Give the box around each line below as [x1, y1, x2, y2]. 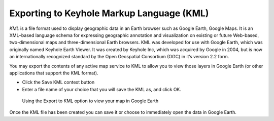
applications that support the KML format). [9, 70, 98, 76]
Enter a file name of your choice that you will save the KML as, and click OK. [22, 86, 182, 92]
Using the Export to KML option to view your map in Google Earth [22, 98, 159, 104]
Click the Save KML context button [22, 79, 95, 86]
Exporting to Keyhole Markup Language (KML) [9, 8, 209, 19]
